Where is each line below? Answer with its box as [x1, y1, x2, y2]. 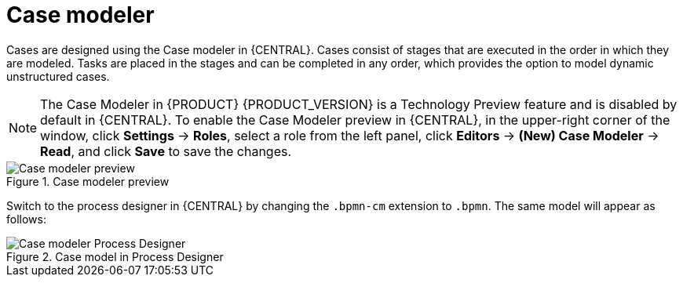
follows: [6, 212, 46, 226]
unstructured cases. [6, 69, 110, 83]
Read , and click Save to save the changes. [40, 143, 292, 159]
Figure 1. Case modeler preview [6, 174, 170, 188]
